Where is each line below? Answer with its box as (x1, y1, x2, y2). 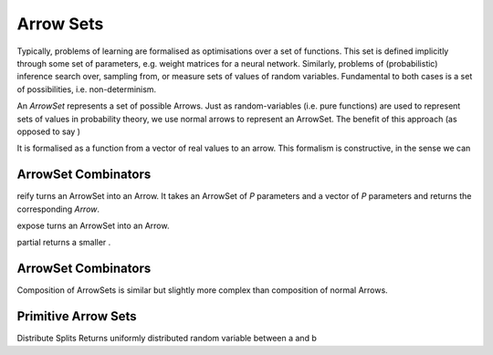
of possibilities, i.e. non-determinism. (16, 83, 157, 95)
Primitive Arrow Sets (16, 308, 137, 324)
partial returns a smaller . (16, 237, 111, 248)
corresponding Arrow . (16, 204, 100, 214)
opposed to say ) (16, 126, 81, 137)
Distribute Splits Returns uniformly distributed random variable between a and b (16, 333, 317, 344)
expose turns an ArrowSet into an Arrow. (16, 220, 170, 231)
